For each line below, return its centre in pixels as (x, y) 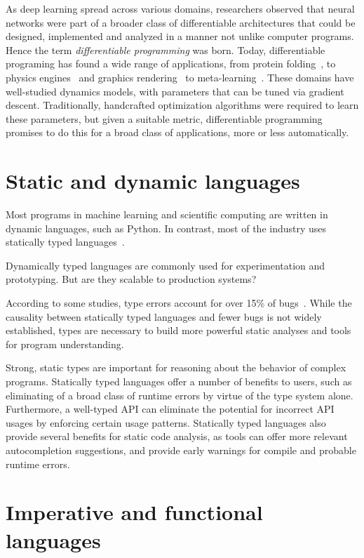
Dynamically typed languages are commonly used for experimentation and (166, 265)
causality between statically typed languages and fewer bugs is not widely (164, 316)
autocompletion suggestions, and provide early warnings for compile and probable (181, 450)
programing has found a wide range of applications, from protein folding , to (171, 64)
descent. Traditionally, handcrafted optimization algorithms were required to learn (182, 105)
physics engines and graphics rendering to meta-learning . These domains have (180, 77)
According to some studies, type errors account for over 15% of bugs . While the (179, 303)
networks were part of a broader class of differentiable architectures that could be (181, 22)
